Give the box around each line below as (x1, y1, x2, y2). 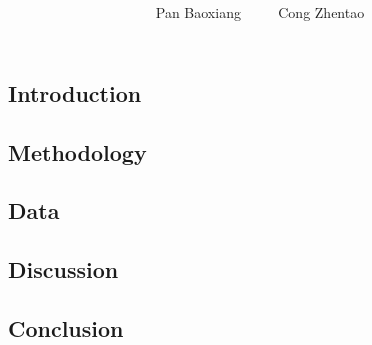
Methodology (8, 136, 147, 167)
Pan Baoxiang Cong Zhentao (155, 2, 365, 23)
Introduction (8, 77, 142, 108)
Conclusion (8, 312, 124, 343)
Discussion (8, 254, 119, 285)
